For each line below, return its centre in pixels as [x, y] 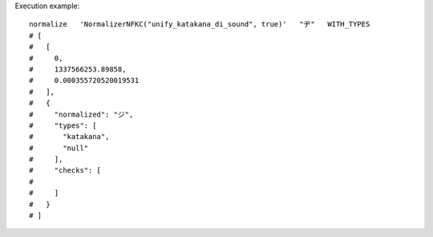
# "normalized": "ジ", [81, 114]
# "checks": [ [65, 170]
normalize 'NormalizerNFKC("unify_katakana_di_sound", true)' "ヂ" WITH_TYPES [200, 25]
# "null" [59, 148]
